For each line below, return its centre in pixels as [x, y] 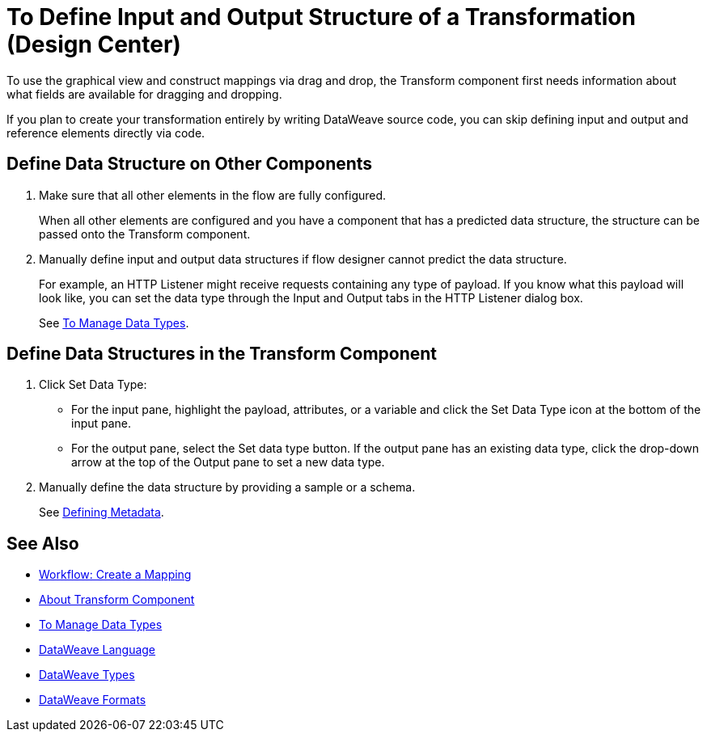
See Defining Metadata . [102, 512]
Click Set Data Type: [93, 385]
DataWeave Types [87, 675]
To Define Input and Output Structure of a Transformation [321, 17]
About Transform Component [117, 600]
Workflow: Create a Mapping [115, 575]
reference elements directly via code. [106, 133]
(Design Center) [94, 44]
